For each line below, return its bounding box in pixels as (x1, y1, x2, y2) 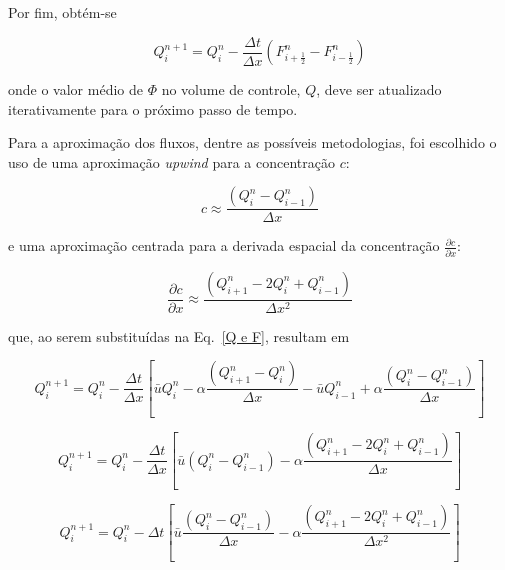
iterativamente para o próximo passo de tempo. (8, 98, 298, 119)
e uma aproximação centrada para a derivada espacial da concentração (8, 235, 440, 256)
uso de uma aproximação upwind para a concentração (8, 151, 335, 172)
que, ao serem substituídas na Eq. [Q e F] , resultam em (8, 325, 350, 346)
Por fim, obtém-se (8, 2, 117, 22)
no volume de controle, (161, 79, 301, 100)
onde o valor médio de (8, 79, 143, 100)
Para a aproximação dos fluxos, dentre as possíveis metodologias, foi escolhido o (8, 132, 497, 153)
